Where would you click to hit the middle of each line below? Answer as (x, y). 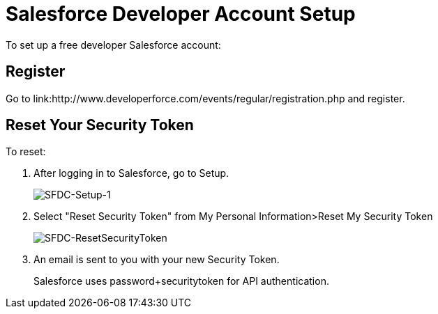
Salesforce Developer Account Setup (181, 14)
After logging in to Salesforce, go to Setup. (131, 173)
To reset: (26, 152)
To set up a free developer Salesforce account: (113, 45)
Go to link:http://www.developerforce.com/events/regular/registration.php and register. (205, 98)
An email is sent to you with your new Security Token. (157, 260)
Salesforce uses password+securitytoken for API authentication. (181, 281)
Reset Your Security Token (100, 125)
